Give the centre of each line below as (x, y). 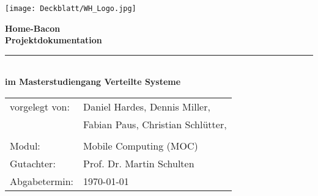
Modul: (25, 146)
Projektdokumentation (54, 40)
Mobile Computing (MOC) (141, 146)
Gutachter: (33, 164)
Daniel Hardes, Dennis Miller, (147, 107)
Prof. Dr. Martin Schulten (139, 164)
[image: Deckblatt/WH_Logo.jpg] (71, 9)
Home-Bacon (33, 28)
